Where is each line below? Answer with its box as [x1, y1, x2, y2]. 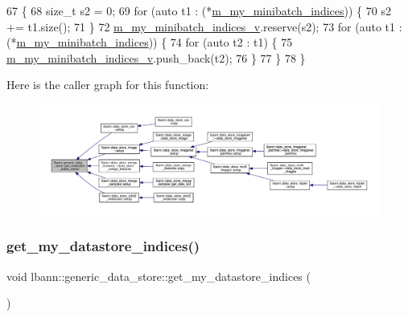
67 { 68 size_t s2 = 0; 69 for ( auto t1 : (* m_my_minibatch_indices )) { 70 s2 [6, 2, 391, 18]
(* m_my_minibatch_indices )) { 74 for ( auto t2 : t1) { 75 [6, 34, 293, 51]
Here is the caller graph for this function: [6, 76, 209, 93]
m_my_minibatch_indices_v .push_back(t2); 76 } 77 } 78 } [6, 49, 306, 66]
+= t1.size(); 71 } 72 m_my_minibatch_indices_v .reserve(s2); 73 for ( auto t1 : [6, 18, 402, 35]
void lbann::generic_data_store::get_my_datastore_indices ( [6, 267, 311, 284]
